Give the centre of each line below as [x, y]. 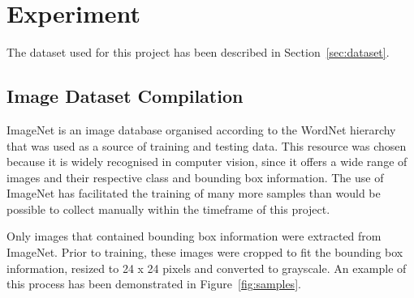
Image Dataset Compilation [125, 96]
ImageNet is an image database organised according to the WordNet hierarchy [201, 129]
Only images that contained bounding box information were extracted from [194, 236]
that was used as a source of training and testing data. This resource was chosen [207, 145]
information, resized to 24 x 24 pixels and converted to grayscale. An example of [207, 268]
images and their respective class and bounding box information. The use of [195, 177]
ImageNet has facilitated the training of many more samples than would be [194, 193]
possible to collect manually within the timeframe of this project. [168, 209]
